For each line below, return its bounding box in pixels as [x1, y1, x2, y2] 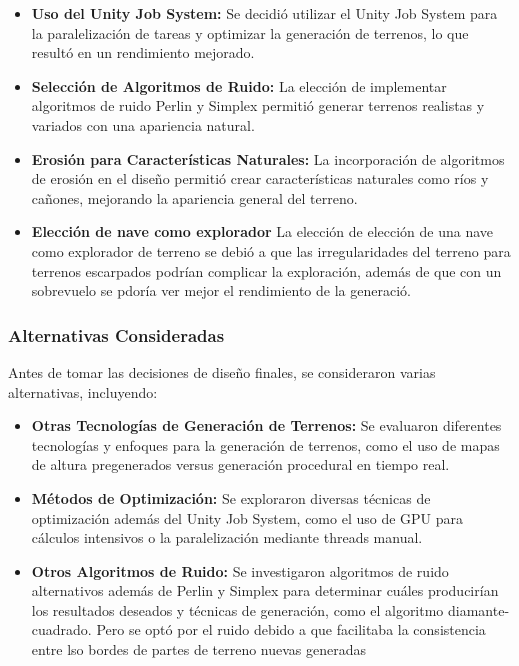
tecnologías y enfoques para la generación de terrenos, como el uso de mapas [31, 434, 500, 455]
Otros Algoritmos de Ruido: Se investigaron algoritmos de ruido [31, 560, 449, 581]
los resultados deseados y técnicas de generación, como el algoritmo [31, 599, 444, 620]
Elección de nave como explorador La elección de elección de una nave [31, 221, 494, 242]
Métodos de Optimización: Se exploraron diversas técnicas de [31, 487, 431, 508]
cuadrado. [31, 619, 92, 640]
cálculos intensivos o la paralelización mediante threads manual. [31, 527, 423, 548]
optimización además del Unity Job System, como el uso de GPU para [31, 507, 464, 528]
